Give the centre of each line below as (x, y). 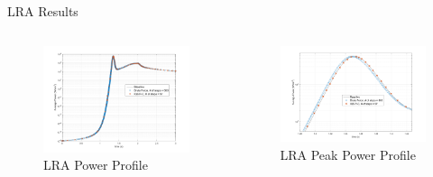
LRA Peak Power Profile (348, 154)
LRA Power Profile (96, 165)
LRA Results (43, 11)
